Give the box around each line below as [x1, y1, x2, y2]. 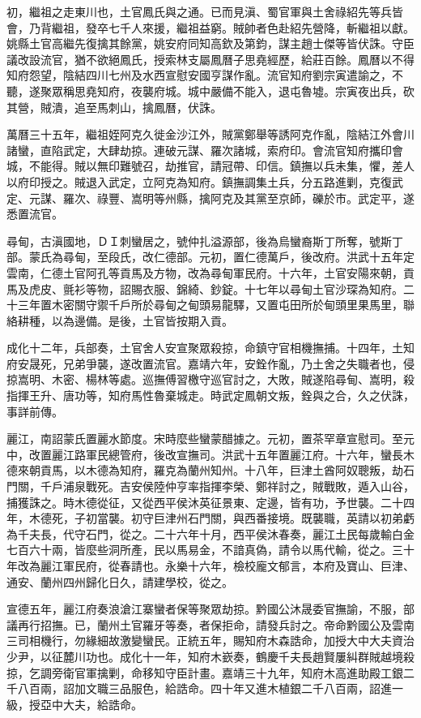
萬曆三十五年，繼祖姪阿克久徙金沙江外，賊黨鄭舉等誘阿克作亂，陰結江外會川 [6, 126, 415, 143]
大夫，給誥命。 [62, 695, 142, 712]
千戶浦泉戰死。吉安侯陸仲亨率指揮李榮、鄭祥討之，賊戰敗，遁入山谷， [40, 478, 415, 495]
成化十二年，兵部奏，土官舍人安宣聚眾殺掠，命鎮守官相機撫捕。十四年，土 [6, 339, 403, 356]
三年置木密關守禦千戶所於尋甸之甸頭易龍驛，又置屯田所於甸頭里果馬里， [17, 296, 403, 313]
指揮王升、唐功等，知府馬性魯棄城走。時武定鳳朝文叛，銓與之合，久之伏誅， [6, 387, 415, 404]
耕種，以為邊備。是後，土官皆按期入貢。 [17, 312, 233, 329]
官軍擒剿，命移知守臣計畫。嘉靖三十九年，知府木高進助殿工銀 [74, 664, 403, 681]
